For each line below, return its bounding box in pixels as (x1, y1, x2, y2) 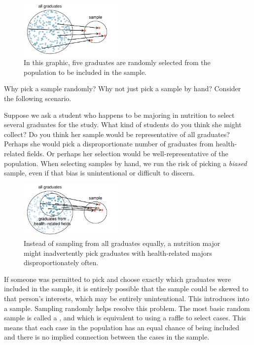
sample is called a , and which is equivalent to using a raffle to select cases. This (4, 312, 246, 323)
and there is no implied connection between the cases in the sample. (4, 332, 210, 342)
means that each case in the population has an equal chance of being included (4, 322, 240, 332)
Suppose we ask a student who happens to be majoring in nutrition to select (4, 109, 235, 120)
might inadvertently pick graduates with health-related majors (24, 247, 212, 258)
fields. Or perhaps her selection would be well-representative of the (27, 148, 228, 158)
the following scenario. (4, 93, 72, 103)
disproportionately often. (24, 257, 99, 268)
